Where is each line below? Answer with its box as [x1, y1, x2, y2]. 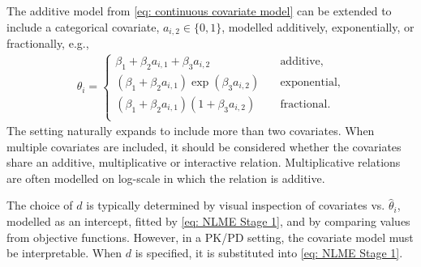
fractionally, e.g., [6, 35, 89, 52]
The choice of [6, 197, 73, 214]
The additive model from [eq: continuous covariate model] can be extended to [6, 2, 392, 19]
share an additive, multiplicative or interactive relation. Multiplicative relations [6, 154, 401, 171]
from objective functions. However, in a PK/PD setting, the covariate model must [6, 228, 414, 245]
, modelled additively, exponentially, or [221, 18, 415, 35]
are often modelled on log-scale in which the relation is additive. [6, 169, 325, 186]
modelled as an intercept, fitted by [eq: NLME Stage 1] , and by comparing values [6, 213, 410, 230]
